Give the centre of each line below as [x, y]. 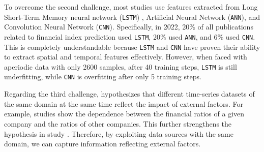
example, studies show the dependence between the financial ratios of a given [124, 114]
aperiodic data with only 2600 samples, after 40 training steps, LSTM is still [121, 66]
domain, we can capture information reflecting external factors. [102, 144]
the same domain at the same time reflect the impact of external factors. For [124, 103]
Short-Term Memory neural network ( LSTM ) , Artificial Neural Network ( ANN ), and [132, 17]
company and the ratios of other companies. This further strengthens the [118, 123]
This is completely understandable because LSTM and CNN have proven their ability [132, 47]
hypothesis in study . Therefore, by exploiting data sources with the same [119, 133]
